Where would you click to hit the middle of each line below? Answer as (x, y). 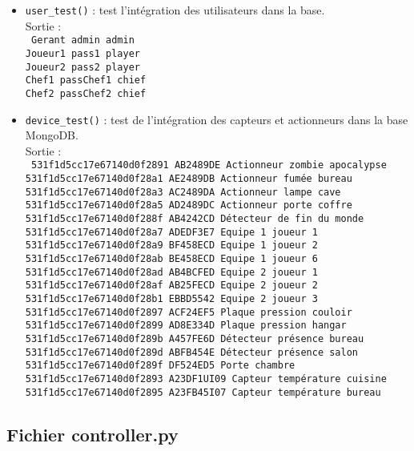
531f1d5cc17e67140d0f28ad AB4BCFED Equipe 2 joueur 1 (171, 272)
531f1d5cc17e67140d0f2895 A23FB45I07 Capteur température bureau (203, 392)
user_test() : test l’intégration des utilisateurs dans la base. (175, 10)
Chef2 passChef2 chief (86, 93)
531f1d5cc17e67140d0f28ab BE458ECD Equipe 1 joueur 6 (171, 258)
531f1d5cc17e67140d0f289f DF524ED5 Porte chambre (160, 366)
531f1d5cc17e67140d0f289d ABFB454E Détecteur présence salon (192, 352)
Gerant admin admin (82, 40)
